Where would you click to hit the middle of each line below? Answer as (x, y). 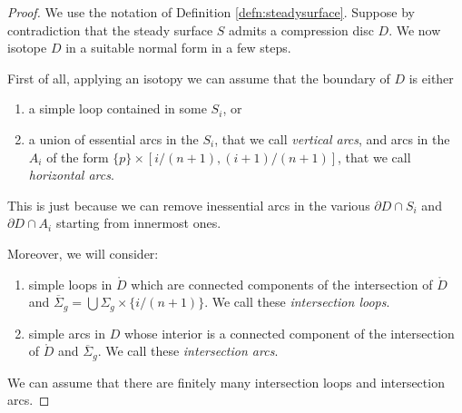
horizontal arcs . (71, 175)
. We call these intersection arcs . (188, 351)
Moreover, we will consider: (83, 253)
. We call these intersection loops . (297, 302)
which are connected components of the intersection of (282, 284)
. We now (415, 29)
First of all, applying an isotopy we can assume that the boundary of (199, 78)
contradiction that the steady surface (110, 29)
